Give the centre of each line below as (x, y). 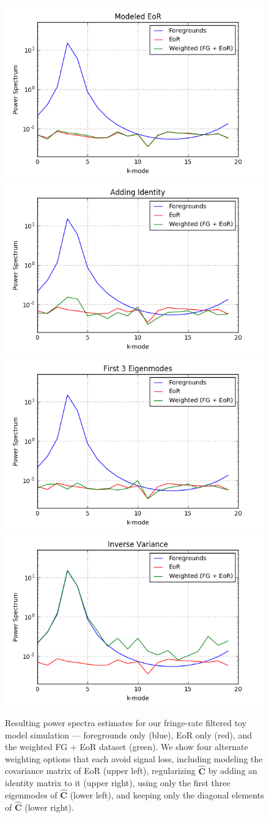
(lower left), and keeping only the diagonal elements (167, 795)
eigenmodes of (31, 795)
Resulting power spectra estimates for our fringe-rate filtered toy (126, 722)
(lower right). (49, 807)
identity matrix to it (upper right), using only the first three (118, 783)
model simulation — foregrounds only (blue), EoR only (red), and (128, 734)
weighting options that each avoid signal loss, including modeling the (134, 758)
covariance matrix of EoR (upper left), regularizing (100, 771)
